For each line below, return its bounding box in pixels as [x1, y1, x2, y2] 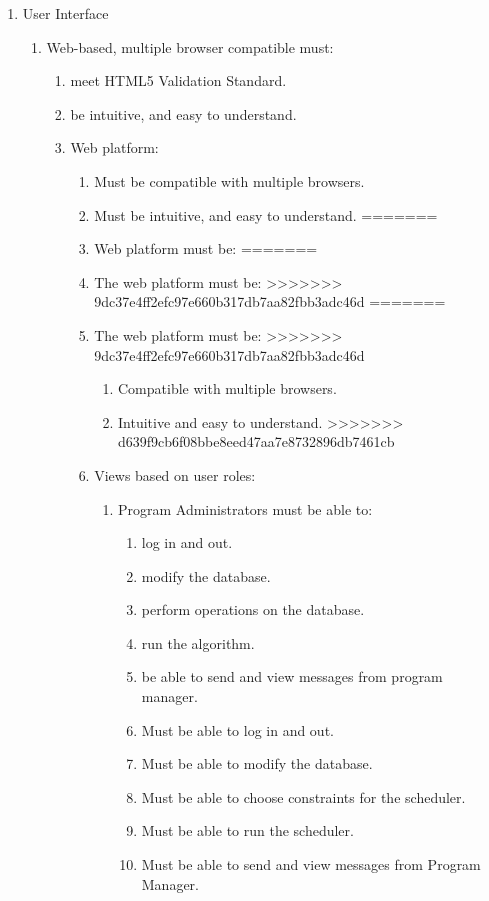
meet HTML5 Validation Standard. [70, 70, 287, 91]
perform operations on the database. [141, 599, 365, 620]
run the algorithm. [141, 632, 255, 653]
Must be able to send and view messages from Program [141, 854, 481, 875]
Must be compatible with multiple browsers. [94, 170, 365, 191]
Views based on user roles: [94, 464, 256, 485]
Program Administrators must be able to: [117, 498, 373, 519]
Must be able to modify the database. [141, 753, 373, 774]
